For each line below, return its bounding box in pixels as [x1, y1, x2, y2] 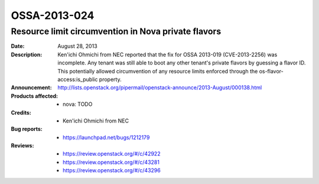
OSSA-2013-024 [11, 9, 95, 22]
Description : [11, 51, 43, 58]
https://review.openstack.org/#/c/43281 [63, 159, 159, 166]
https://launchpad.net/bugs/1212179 [63, 134, 150, 141]
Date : [11, 43, 25, 50]
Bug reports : [11, 125, 43, 133]
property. [99, 76, 122, 83]
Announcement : [11, 84, 53, 91]
